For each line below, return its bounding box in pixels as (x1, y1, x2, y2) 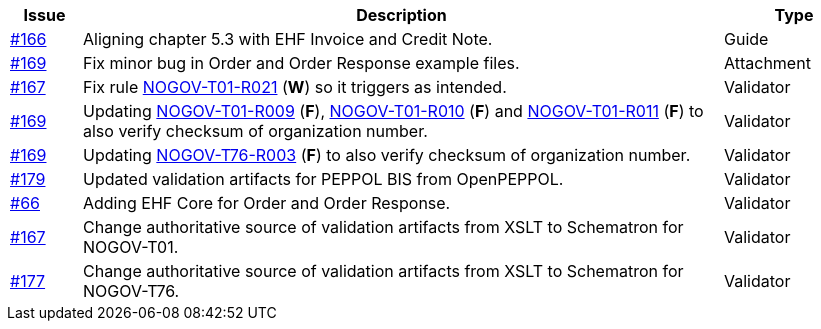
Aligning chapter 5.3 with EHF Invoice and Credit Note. (82, 29, 493, 49)
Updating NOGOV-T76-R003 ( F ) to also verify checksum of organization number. (82, 145, 691, 165)
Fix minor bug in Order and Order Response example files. (82, 53, 520, 73)
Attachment (723, 53, 811, 73)
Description (356, 5, 447, 25)
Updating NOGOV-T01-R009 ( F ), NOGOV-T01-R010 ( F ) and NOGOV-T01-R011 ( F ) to (82, 101, 704, 121)
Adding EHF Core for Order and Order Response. (82, 193, 451, 213)
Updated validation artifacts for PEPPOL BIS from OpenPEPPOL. (82, 169, 564, 189)
